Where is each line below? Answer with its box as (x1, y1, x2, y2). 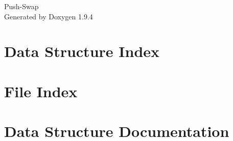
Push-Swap (4, 1, 39, 11)
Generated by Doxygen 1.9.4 (4, 11, 93, 21)
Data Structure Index (4, 41, 160, 62)
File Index (4, 80, 78, 101)
